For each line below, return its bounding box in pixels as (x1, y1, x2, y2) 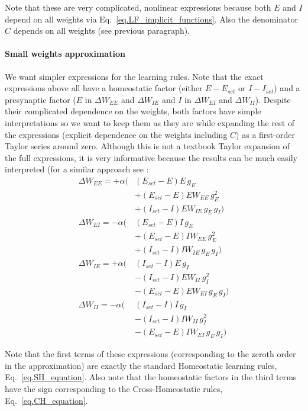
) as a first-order (236, 128, 295, 140)
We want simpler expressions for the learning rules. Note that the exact (5, 70, 264, 82)
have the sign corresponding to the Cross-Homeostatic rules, (5, 382, 223, 394)
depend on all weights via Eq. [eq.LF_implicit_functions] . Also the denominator (5, 12, 298, 25)
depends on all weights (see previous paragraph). (13, 24, 190, 37)
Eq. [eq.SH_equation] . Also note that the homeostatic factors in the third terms (5, 371, 297, 383)
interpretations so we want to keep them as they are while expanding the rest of (5, 116, 295, 129)
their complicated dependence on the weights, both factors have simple (5, 105, 261, 117)
